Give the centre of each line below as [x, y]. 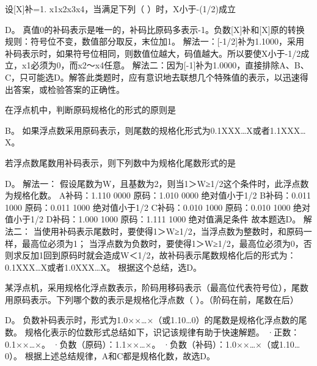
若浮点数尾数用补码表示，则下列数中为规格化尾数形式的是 [120, 162]
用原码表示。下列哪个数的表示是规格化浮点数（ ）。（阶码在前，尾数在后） [152, 299]
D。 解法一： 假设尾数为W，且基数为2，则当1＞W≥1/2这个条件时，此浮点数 [157, 183]
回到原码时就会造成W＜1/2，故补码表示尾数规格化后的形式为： [169, 255]
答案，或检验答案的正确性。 [69, 89]
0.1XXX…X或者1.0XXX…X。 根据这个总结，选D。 [103, 267]
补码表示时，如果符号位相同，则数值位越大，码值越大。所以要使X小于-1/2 [153, 53]
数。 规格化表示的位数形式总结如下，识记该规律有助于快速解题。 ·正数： [152, 332]
